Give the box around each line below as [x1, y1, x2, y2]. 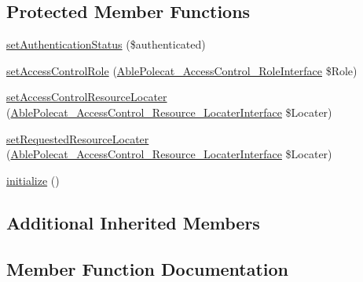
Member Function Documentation [6, 256, 289, 280]
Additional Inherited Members [6, 210, 260, 234]
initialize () [6, 172, 60, 188]
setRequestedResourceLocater [6, 130, 149, 146]
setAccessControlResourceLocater [6, 89, 167, 105]
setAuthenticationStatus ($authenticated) [6, 36, 206, 52]
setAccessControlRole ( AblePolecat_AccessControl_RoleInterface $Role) [6, 62, 357, 78]
